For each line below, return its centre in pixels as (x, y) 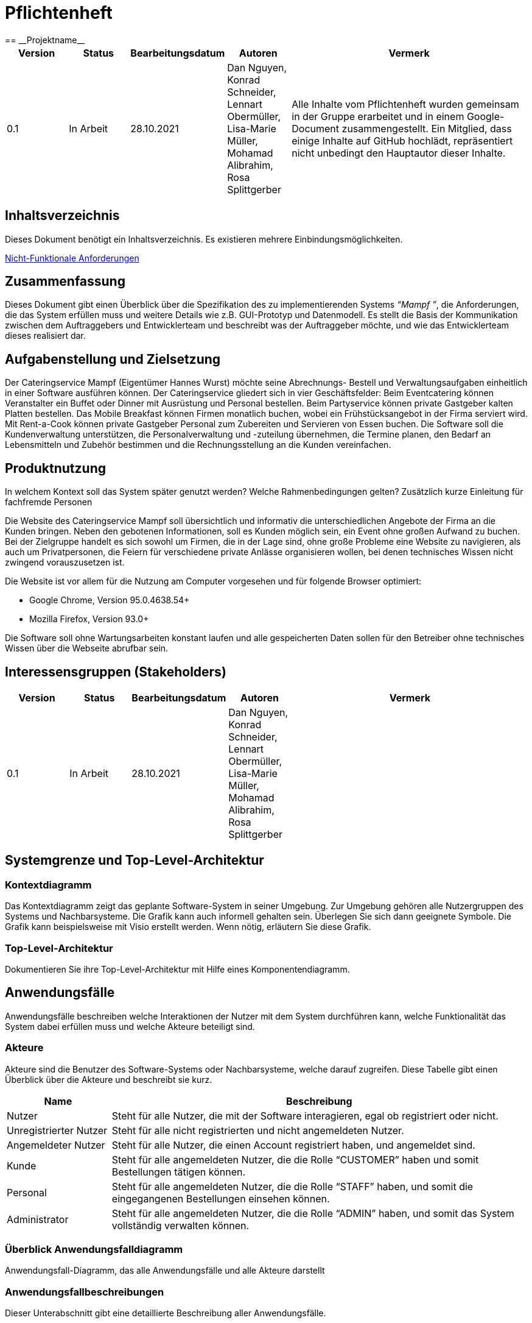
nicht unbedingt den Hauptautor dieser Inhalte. (399, 153)
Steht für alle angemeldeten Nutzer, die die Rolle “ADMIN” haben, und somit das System (313, 1213)
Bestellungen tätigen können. (179, 1172)
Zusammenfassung (65, 282)
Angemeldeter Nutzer (56, 1145)
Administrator (38, 1219)
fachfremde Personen (49, 502)
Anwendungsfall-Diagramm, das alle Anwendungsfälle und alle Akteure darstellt (165, 1271)
